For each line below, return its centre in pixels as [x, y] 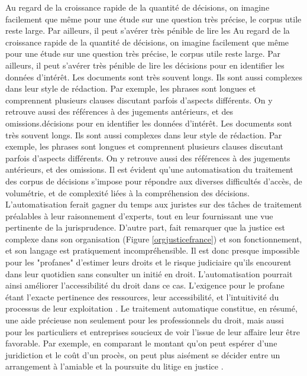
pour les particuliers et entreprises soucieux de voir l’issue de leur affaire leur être [153, 331]
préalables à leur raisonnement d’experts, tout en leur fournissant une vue [139, 215]
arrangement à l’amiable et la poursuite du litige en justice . [114, 366]
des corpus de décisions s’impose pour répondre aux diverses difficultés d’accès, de [154, 181]
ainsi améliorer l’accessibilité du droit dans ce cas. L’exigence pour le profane [145, 285]
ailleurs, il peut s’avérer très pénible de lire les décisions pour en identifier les [145, 65]
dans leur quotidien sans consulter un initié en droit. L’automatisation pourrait [149, 273]
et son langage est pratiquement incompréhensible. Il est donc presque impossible [153, 250]
